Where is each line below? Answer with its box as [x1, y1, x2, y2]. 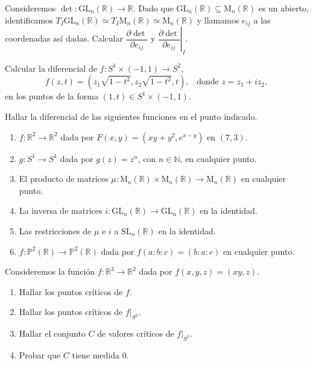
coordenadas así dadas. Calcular [5, 32, 123, 45]
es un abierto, [258, 2, 309, 14]
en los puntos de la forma [5, 90, 98, 102]
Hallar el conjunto [19, 327, 86, 340]
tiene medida [72, 348, 120, 361]
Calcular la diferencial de [5, 61, 97, 74]
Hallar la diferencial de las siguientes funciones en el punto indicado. [5, 110, 258, 123]
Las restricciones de [19, 225, 92, 237]
